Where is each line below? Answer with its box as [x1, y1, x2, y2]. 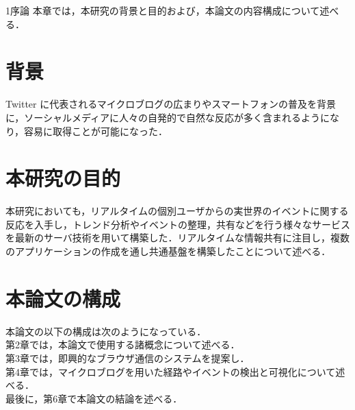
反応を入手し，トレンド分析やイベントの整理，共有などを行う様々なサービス [5, 217, 350, 231]
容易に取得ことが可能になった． [24, 123, 168, 138]
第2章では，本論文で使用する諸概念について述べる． [5, 337, 240, 352]
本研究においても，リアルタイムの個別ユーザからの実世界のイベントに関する [5, 204, 349, 218]
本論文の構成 [5, 284, 121, 312]
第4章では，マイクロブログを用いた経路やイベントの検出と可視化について [5, 364, 336, 378]
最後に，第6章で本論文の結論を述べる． [5, 391, 183, 405]
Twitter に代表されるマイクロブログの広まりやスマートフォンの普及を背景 [5, 97, 336, 111]
